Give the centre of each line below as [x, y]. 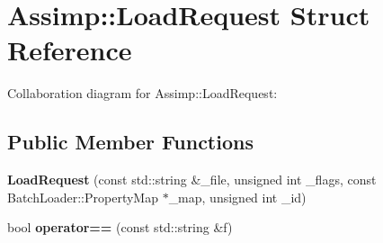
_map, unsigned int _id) [237, 197]
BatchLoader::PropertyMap [83, 197]
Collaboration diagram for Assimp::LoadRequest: [143, 93]
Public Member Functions [130, 142]
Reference [70, 50]
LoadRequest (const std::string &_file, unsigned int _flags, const [192, 180]
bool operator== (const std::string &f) [120, 227]
